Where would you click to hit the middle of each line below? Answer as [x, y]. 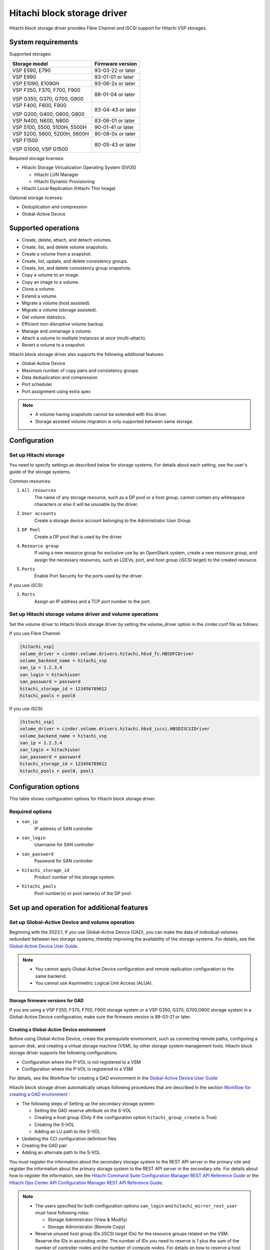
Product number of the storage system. [75, 877]
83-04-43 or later [115, 109]
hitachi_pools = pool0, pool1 [57, 771]
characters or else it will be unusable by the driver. [86, 504]
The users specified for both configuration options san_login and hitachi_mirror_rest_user [136, 1205]
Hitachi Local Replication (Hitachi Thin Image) [69, 188]
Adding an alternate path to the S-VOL [61, 1152]
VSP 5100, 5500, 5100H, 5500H [49, 127]
